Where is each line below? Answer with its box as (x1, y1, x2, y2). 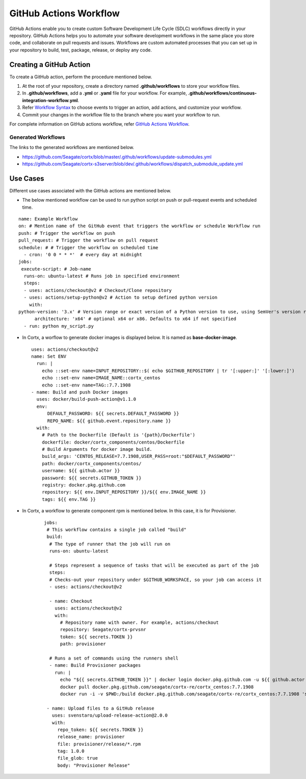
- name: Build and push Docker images (31, 389, 129, 395)
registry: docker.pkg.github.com (41, 482, 126, 488)
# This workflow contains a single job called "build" (46, 526, 187, 532)
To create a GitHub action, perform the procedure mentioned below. (9, 74, 152, 80)
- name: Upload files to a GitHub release (46, 705, 155, 711)
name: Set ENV (31, 354, 66, 359)
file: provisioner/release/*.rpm (57, 741, 141, 747)
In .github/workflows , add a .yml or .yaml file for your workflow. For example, (22, 90, 187, 96)
